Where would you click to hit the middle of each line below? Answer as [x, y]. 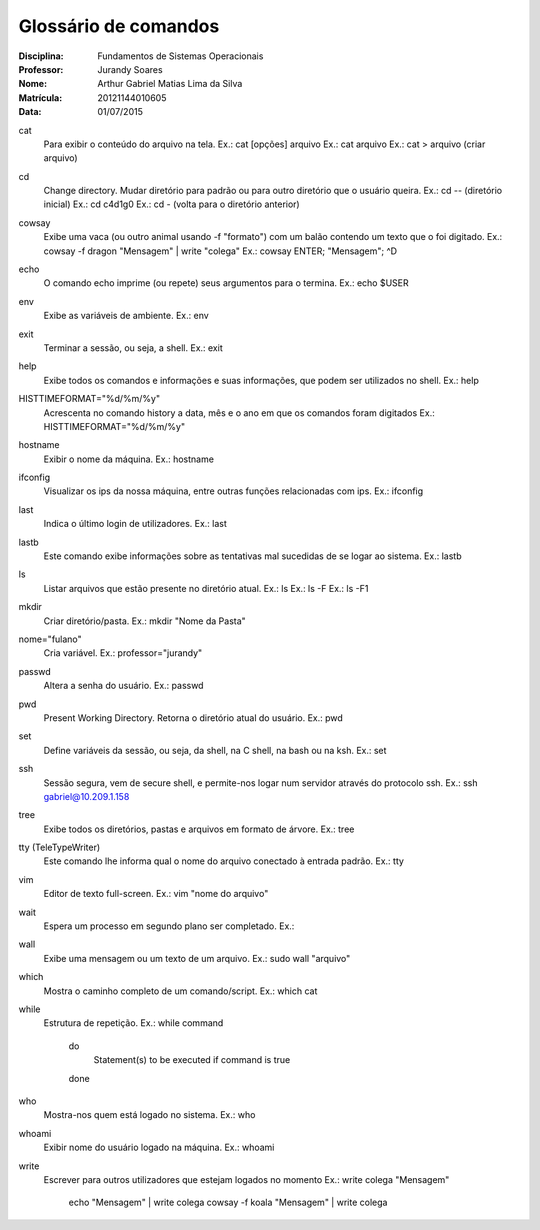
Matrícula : [40, 97]
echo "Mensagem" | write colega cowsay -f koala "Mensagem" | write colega [228, 1202]
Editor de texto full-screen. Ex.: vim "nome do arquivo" [156, 894]
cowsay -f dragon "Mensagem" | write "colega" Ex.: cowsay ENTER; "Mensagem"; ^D [220, 251]
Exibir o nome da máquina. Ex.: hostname [129, 459]
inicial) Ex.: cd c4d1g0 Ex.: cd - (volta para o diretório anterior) [171, 204]
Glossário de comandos [119, 26]
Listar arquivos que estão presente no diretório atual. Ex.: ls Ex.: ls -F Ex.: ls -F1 [206, 588]
